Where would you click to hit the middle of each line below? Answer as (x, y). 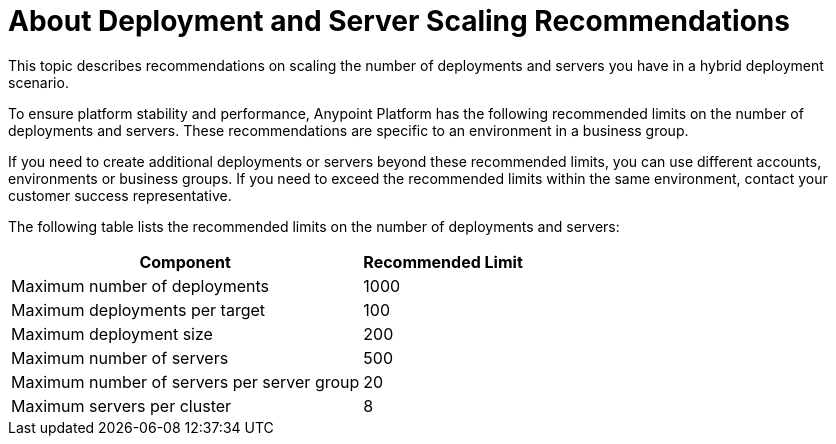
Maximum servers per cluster (121, 405)
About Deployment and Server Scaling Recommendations (399, 21)
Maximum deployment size (112, 333)
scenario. (38, 82)
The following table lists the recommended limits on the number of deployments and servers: (314, 226)
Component (185, 261)
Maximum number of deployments (140, 285)
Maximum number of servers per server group (185, 381)
